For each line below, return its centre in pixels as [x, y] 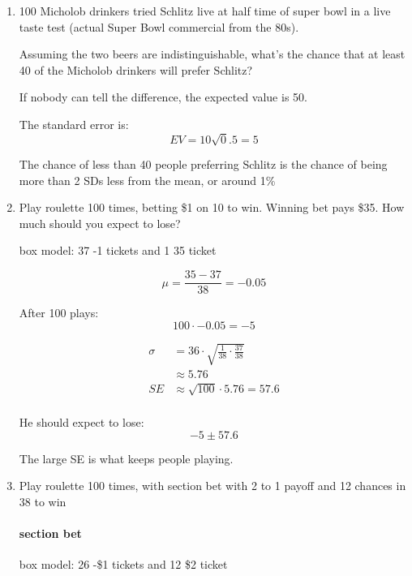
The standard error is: [74, 124]
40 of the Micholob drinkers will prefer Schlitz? [136, 69]
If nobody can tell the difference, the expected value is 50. [163, 97]
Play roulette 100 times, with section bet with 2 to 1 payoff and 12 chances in [212, 486]
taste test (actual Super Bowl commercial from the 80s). [159, 26]
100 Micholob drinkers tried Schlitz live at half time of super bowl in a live [205, 11]
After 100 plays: [59, 313]
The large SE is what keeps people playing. [126, 458]
